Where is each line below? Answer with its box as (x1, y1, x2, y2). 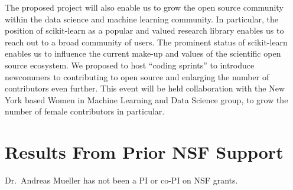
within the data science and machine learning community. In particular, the (5, 12, 278, 25)
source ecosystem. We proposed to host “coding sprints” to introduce (5, 58, 255, 71)
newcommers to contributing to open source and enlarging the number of (5, 70, 269, 83)
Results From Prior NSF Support (5, 140, 284, 164)
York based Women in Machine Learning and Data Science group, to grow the (5, 93, 288, 106)
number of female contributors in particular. (5, 105, 165, 117)
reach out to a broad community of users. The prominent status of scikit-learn (5, 35, 288, 48)
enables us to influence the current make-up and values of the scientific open (5, 47, 281, 60)
